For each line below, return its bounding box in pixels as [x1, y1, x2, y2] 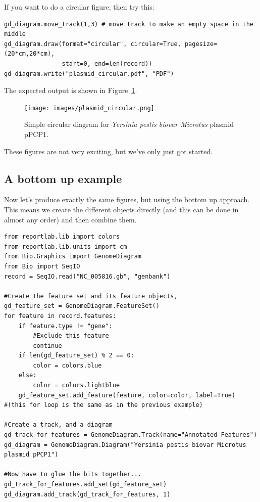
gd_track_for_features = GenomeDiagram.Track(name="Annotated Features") [4, 431, 257, 439]
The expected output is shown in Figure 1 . [4, 85, 137, 96]
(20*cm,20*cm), [4, 50, 55, 58]
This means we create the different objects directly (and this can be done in [4, 204, 239, 214]
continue [33, 342, 62, 349]
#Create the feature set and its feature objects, [4, 292, 178, 300]
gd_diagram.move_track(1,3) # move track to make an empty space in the [4, 20, 253, 28]
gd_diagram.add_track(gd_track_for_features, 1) [4, 490, 171, 498]
